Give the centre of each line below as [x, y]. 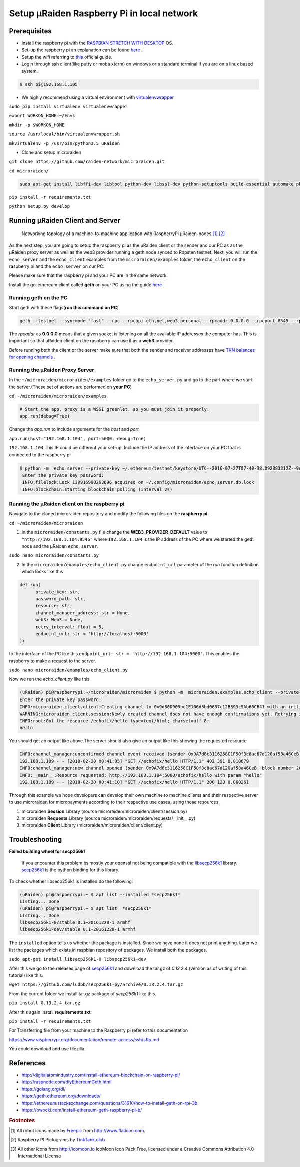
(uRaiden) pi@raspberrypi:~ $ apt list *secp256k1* [86, 909]
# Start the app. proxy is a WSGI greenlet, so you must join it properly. [115, 409]
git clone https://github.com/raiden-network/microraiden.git [87, 162]
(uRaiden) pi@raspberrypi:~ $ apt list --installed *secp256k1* [100, 895]
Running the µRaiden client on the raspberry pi [67, 504]
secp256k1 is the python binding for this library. [71, 870]
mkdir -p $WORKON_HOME [37, 125]
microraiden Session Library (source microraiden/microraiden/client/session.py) [104, 811]
